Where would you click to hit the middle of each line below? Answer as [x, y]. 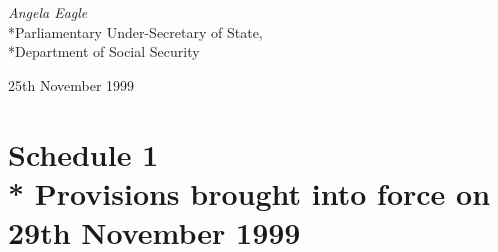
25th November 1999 [71, 84]
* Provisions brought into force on [249, 192]
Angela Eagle [48, 12]
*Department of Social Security [104, 51]
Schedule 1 [83, 153]
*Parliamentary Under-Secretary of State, [135, 31]
